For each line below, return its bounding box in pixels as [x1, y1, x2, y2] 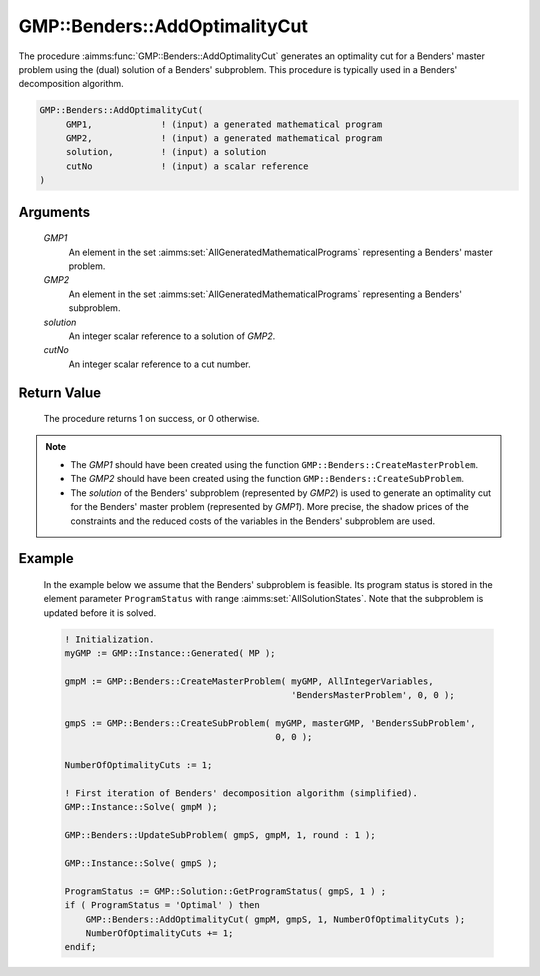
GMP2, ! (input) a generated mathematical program [65, 133, 383, 144]
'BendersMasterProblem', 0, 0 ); [291, 690, 455, 701]
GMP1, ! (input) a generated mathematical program [65, 118, 383, 130]
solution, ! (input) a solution [65, 146, 267, 158]
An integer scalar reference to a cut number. [68, 358, 251, 370]
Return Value [18, 384, 102, 401]
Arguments [18, 203, 91, 220]
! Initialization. [64, 633, 155, 645]
